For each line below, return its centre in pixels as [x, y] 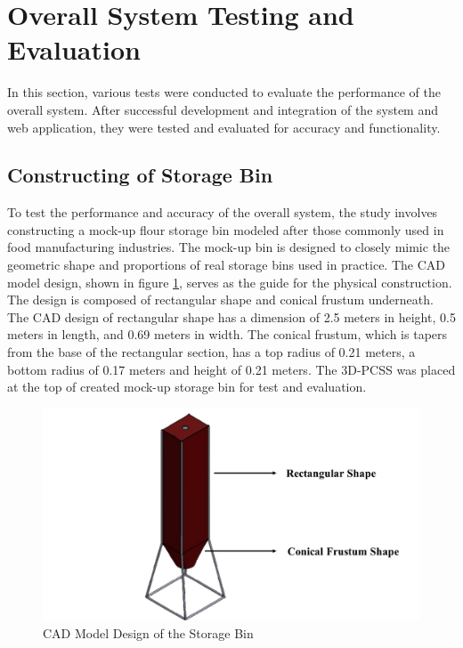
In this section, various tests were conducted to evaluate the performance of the [224, 92]
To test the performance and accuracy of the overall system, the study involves [223, 212]
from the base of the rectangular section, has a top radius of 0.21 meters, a [211, 352]
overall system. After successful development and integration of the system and [223, 109]
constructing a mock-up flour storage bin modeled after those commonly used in [226, 229]
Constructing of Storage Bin [140, 175]
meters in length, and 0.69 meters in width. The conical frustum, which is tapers [227, 334]
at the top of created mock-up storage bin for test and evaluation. [187, 387]
